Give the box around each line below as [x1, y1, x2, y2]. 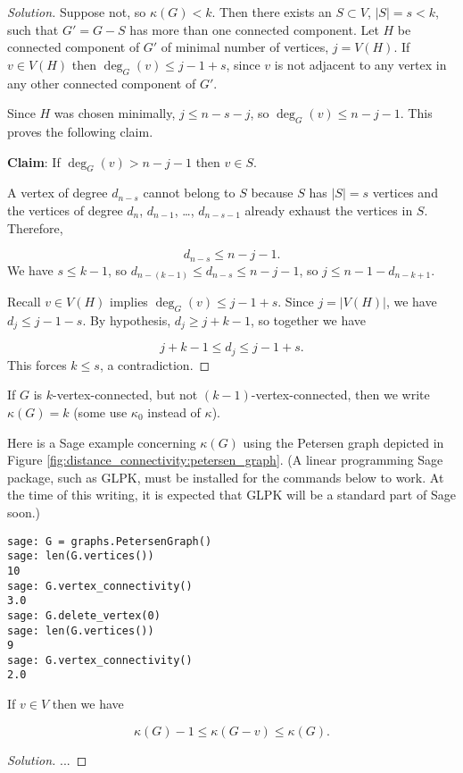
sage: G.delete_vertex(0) [7, 609, 161, 622]
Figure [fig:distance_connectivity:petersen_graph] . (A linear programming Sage [7, 450, 443, 469]
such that [7, 20, 59, 38]
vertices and [372, 183, 438, 202]
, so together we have [250, 310, 367, 329]
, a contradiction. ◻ [99, 355, 211, 374]
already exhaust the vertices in [244, 200, 413, 219]
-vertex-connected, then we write [251, 385, 430, 404]
